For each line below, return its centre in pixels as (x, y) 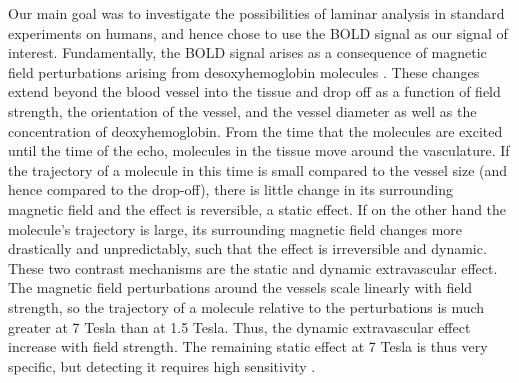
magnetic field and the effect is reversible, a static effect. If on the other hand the (257, 208)
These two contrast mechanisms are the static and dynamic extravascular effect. (253, 267)
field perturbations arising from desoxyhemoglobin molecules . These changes (244, 71)
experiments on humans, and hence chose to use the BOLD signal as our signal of (258, 32)
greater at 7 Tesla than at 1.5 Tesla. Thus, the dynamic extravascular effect (239, 326)
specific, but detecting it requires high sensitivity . (162, 365)
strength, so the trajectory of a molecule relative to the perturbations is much (246, 306)
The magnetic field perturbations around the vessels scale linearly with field (240, 287)
